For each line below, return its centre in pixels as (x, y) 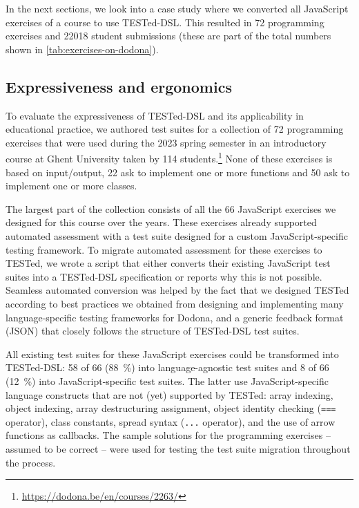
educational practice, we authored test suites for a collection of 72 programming (175, 129)
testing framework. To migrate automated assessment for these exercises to (164, 249)
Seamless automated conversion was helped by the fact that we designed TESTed (177, 290)
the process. (31, 462)
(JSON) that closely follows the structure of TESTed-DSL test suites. (153, 331)
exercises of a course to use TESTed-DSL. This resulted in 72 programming (165, 22)
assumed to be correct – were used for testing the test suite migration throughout (178, 449)
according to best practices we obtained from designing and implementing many (175, 303)
